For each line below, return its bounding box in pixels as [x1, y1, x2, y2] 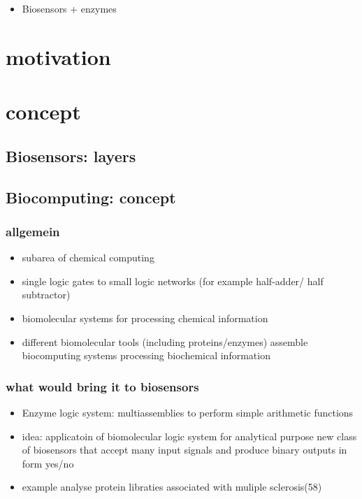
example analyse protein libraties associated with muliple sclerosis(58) [22, 479, 322, 494]
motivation [6, 42, 111, 71]
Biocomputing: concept [6, 186, 176, 208]
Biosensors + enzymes [22, 1, 117, 15]
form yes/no [22, 456, 74, 470]
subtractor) [22, 287, 71, 302]
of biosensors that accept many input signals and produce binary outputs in [22, 442, 347, 457]
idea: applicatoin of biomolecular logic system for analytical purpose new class [22, 428, 357, 443]
